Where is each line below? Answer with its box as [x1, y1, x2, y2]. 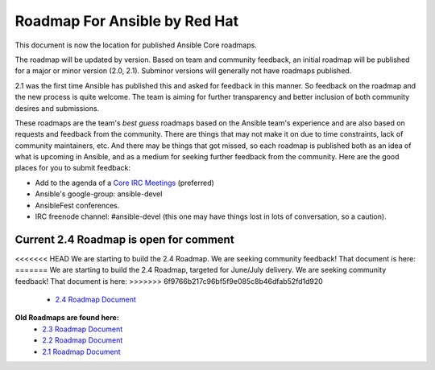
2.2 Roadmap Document [42, 335, 123, 345]
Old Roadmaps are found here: [14, 313, 120, 323]
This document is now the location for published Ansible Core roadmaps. [14, 40, 257, 50]
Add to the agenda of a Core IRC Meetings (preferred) [35, 178, 215, 187]
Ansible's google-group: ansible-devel [35, 189, 163, 199]
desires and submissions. [14, 103, 100, 113]
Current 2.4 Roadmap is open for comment [14, 232, 234, 246]
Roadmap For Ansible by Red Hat [14, 12, 239, 30]
